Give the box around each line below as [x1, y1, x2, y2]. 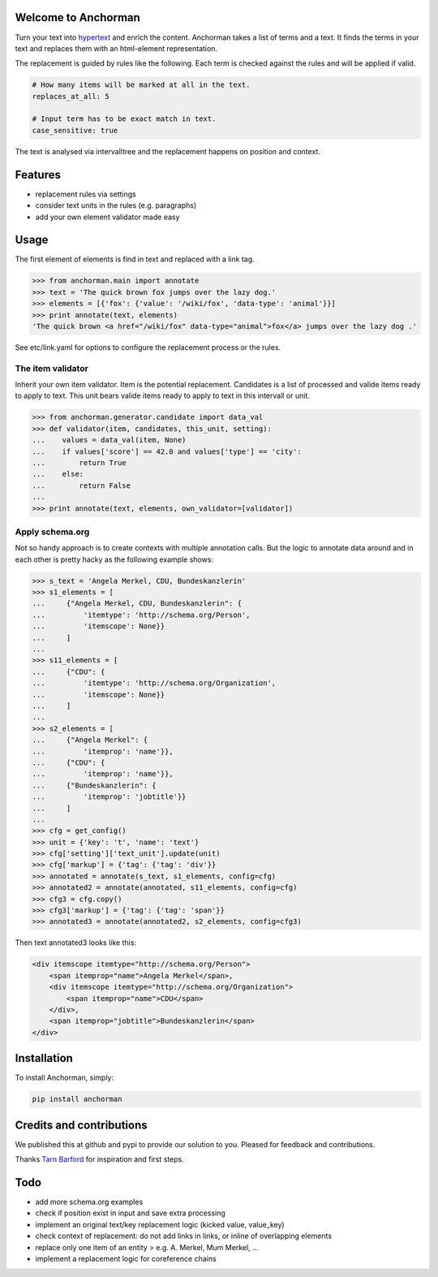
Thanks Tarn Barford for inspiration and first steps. [15, 1154, 184, 1164]
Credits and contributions [15, 1118, 148, 1132]
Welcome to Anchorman [15, 11, 141, 24]
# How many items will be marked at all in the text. [32, 80, 251, 89]
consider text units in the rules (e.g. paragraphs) [35, 201, 197, 210]
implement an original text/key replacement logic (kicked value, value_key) [35, 1219, 285, 1229]
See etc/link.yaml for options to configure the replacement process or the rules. [15, 342, 281, 352]
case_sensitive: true [32, 126, 118, 135]
